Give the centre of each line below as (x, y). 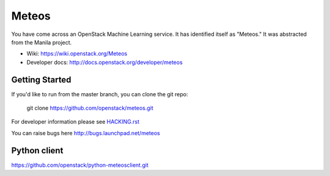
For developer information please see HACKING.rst (75, 122)
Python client (37, 150)
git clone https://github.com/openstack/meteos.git (90, 108)
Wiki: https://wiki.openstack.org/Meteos (77, 54)
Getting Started (41, 79)
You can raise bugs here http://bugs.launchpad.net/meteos (86, 133)
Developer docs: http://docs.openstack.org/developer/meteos (105, 62)
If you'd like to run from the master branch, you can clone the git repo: (100, 94)
